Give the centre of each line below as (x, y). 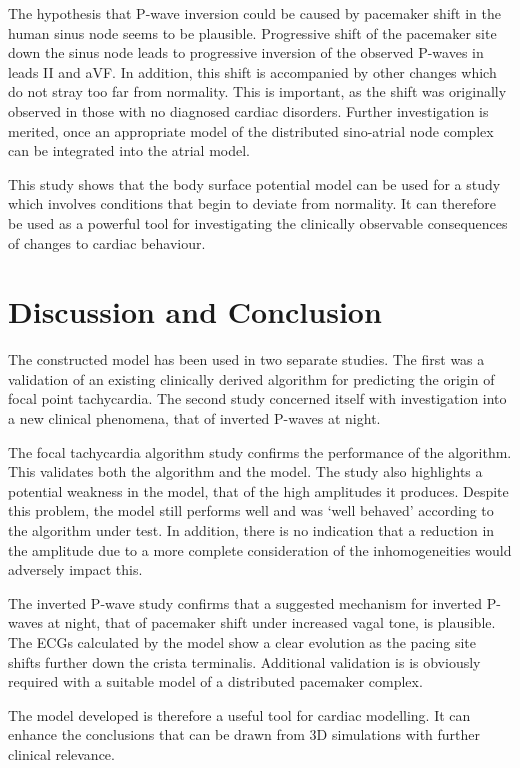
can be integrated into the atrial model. (129, 150)
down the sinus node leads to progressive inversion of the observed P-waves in (246, 52)
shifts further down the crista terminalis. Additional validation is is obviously (244, 661)
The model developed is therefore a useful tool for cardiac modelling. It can (239, 714)
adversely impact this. (75, 569)
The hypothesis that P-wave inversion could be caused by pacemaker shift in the (254, 13)
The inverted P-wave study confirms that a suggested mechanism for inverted (245, 602)
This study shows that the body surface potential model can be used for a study (254, 183)
